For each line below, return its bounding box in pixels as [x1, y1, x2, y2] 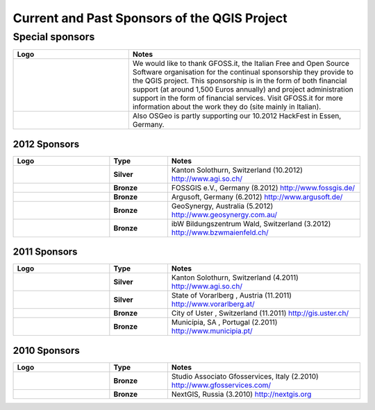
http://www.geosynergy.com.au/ [171, 210, 278, 219]
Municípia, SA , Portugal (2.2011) [171, 318, 278, 327]
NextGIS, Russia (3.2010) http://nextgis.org [171, 389, 312, 399]
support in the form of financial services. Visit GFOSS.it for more [132, 94, 343, 103]
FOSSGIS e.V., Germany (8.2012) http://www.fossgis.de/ [171, 182, 356, 192]
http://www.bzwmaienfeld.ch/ [171, 228, 269, 237]
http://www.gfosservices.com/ [171, 380, 272, 390]
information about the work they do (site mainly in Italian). [132, 102, 322, 112]
